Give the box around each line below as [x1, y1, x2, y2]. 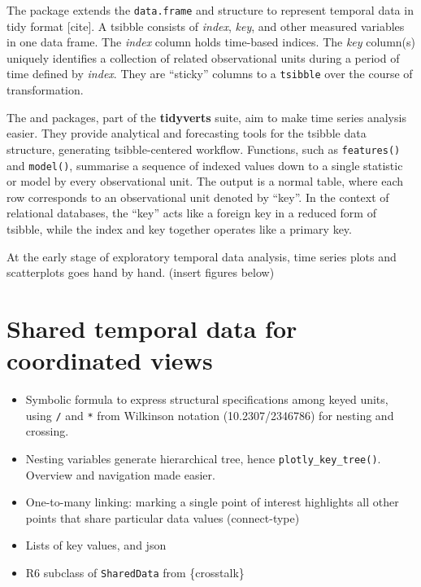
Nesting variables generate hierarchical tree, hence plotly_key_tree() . [25, 449, 381, 467]
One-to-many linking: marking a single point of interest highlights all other [25, 493, 399, 510]
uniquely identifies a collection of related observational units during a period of [7, 49, 400, 66]
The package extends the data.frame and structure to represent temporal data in [7, 2, 414, 18]
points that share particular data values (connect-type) [25, 509, 300, 526]
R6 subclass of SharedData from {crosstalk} [25, 563, 245, 580]
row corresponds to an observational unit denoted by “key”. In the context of [7, 188, 389, 205]
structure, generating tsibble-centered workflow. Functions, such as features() [7, 140, 401, 157]
